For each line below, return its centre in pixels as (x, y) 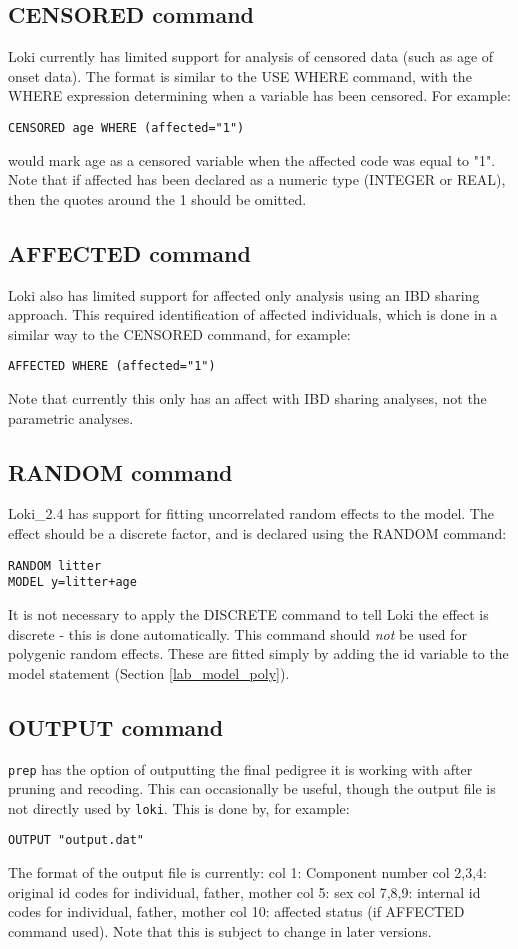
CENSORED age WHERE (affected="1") (126, 127)
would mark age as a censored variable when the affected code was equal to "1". (252, 159)
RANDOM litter (55, 565)
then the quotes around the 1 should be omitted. (157, 198)
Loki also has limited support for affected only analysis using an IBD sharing (244, 294)
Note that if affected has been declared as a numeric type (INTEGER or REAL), (257, 179)
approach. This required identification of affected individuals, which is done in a (253, 314)
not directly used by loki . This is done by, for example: (179, 807)
